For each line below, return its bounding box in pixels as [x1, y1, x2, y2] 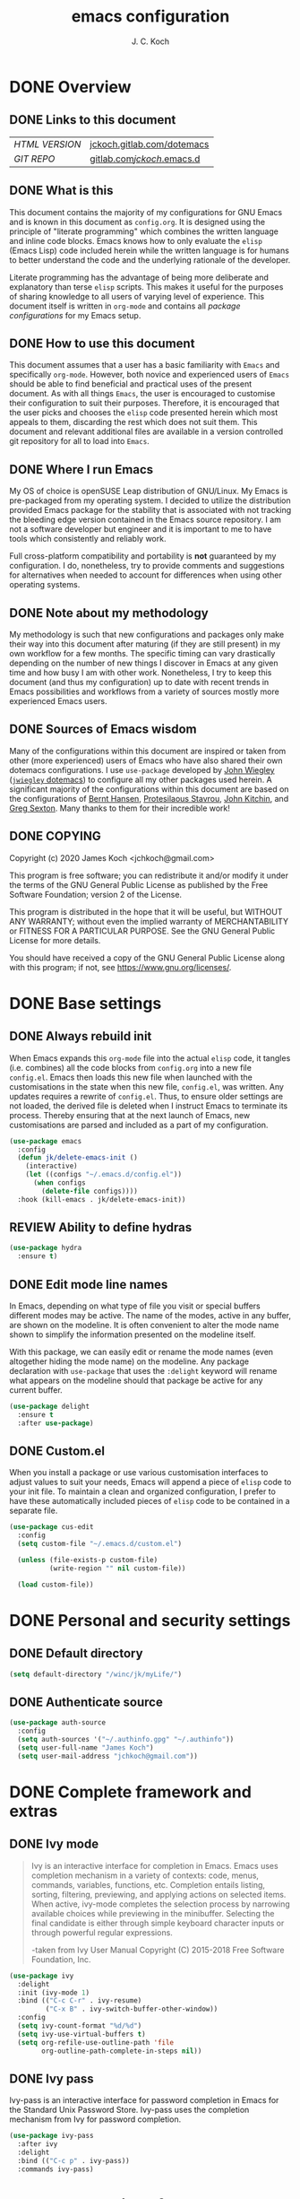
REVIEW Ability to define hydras [9, 1220, 193, 1235]
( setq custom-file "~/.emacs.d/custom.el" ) [17, 1540, 182, 1549]
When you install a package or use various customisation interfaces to [9, 1467, 269, 1478]
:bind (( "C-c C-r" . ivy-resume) [17, 1996, 142, 2005]
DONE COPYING [9, 829, 101, 844]
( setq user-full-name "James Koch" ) [17, 1743, 154, 1752]
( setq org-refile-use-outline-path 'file [17, 2038, 175, 2047]
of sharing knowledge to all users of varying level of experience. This [9, 291, 265, 301]
